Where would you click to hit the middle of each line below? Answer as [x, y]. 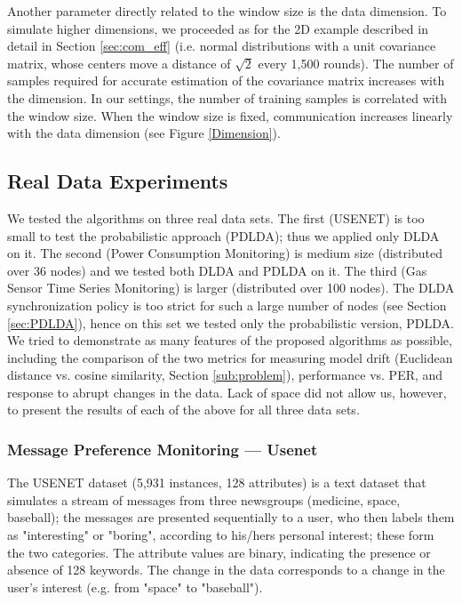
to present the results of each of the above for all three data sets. [183, 410]
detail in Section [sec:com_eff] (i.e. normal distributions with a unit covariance [222, 46]
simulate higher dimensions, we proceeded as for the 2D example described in [218, 28]
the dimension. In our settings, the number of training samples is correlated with [227, 97]
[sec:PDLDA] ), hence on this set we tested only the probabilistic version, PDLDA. [231, 322]
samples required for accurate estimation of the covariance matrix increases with [226, 80]
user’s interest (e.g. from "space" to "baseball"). [135, 587]
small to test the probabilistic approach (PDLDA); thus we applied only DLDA [223, 235]
